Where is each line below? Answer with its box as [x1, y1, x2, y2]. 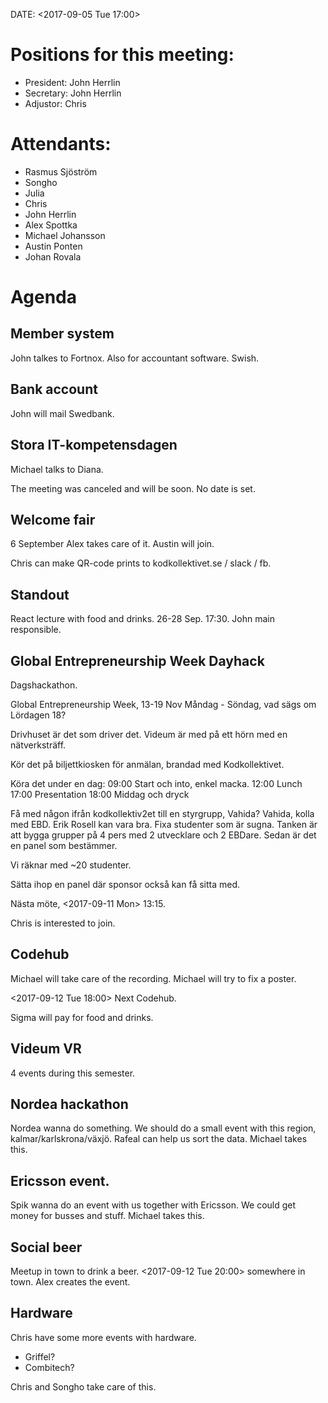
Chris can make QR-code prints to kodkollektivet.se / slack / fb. [10, 557, 272, 569]
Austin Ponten [24, 240, 83, 252]
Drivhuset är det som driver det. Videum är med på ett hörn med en [10, 728, 288, 740]
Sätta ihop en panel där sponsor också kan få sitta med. [10, 878, 241, 890]
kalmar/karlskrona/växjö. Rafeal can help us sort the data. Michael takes [10, 1133, 308, 1145]
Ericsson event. [10, 1172, 110, 1189]
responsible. [10, 624, 62, 636]
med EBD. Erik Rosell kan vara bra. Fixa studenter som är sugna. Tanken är [10, 818, 318, 830]
